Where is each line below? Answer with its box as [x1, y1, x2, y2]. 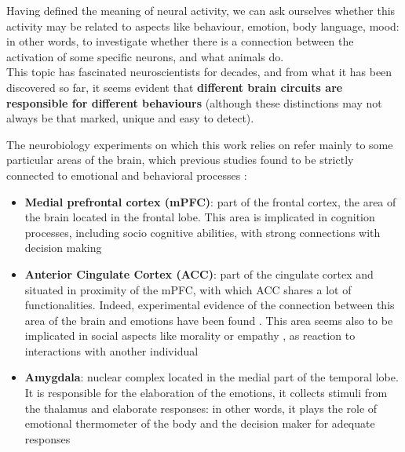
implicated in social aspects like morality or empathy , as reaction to [24, 327, 356, 344]
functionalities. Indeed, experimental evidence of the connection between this [24, 297, 395, 313]
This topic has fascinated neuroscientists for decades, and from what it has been [6, 64, 392, 80]
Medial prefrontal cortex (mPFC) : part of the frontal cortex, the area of [24, 193, 396, 210]
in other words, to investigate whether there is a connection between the [6, 33, 354, 49]
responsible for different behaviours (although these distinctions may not [6, 94, 382, 111]
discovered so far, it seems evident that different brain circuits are [6, 78, 343, 95]
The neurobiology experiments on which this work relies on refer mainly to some [6, 136, 393, 152]
